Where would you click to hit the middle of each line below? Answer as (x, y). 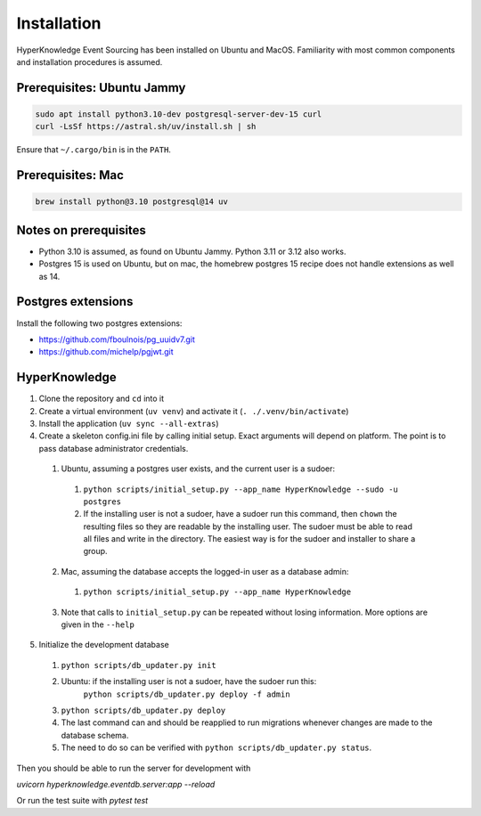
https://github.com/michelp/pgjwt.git (106, 352)
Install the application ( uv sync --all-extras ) (129, 423)
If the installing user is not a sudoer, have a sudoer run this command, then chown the (240, 514)
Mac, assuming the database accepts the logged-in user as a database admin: (205, 571)
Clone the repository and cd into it (102, 399)
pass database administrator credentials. (114, 448)
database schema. (95, 735)
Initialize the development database (104, 645)
